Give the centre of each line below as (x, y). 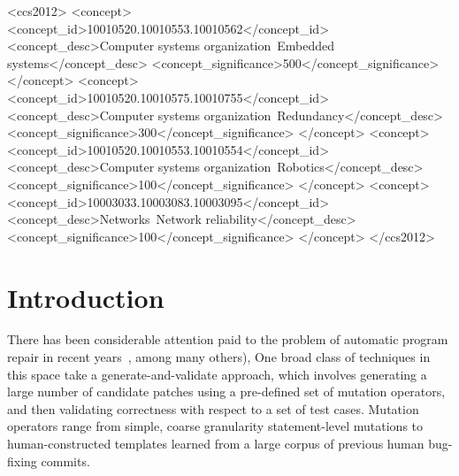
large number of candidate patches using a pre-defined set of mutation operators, (226, 392)
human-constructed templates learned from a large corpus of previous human (216, 443)
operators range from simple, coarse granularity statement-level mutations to (215, 426)
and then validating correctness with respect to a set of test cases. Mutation (213, 408)
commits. (65, 461)
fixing (22, 461)
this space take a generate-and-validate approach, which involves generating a (217, 374)
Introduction (86, 297)
